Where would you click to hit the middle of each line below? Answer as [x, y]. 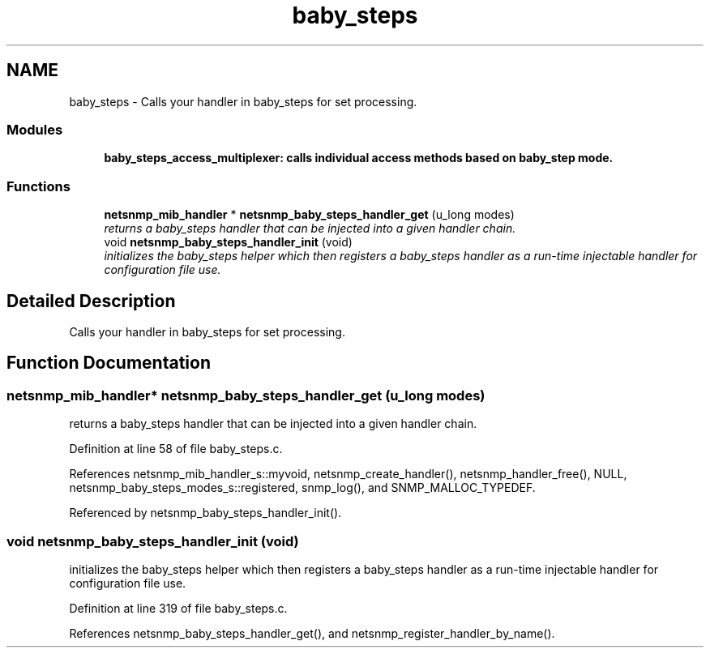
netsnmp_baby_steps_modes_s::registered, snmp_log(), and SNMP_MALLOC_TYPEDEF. [302, 488]
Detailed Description [91, 301]
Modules [35, 129]
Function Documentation [109, 363]
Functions [38, 186]
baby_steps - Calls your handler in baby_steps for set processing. [243, 101]
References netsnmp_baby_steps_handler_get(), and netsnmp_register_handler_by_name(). [312, 633]
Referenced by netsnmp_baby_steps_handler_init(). [205, 513]
